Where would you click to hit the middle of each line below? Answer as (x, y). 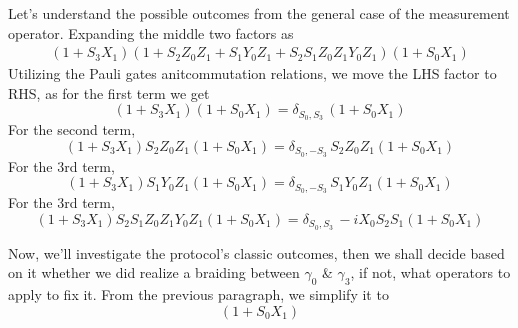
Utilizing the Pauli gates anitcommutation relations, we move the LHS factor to (252, 73)
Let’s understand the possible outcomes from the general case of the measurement (259, 13)
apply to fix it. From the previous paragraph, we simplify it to (198, 294)
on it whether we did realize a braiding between (154, 272)
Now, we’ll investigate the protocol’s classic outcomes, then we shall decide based (256, 252)
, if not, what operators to (430, 272)
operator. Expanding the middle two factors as (151, 32)
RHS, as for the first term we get (109, 92)
